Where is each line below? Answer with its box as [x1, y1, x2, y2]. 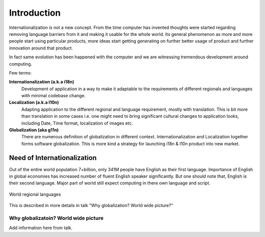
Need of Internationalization [9, 154, 97, 162]
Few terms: [9, 70, 32, 76]
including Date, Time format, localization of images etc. [21, 120, 133, 126]
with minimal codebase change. [21, 93, 86, 99]
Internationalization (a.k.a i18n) [9, 79, 75, 85]
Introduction [9, 7, 61, 18]
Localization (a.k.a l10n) [9, 100, 59, 105]
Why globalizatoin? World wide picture [9, 215, 104, 222]
